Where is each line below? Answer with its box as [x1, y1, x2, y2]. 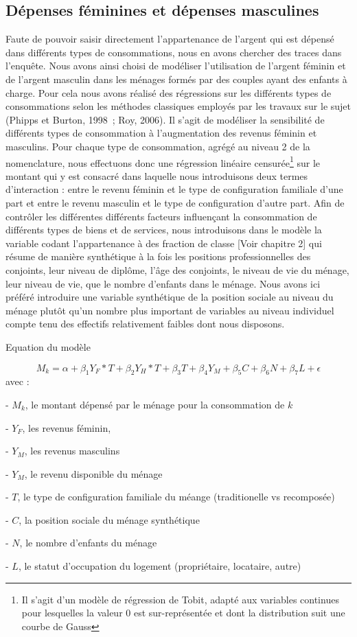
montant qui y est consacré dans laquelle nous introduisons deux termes [5, 168, 308, 183]
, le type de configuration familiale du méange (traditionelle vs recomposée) [17, 489, 335, 504]
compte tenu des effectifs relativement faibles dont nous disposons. [5, 316, 285, 331]
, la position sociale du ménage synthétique [19, 512, 200, 526]
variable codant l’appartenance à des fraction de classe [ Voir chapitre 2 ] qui [5, 235, 322, 250]
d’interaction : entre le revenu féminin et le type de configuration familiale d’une [5, 182, 343, 196]
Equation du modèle [5, 339, 91, 354]
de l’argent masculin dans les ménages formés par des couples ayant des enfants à [5, 71, 347, 86]
